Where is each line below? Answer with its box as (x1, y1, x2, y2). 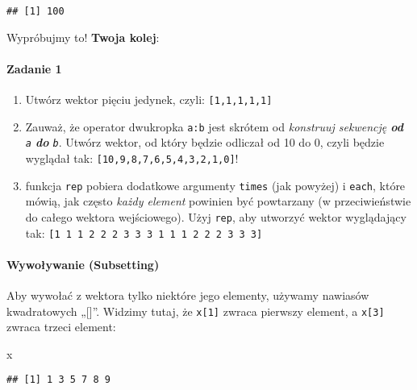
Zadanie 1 (6, 60, 62, 77)
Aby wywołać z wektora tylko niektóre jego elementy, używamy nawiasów (6, 287, 369, 304)
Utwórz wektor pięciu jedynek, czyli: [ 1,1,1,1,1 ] (25, 91, 273, 108)
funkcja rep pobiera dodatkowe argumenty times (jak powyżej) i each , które (25, 176, 406, 193)
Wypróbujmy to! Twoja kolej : (6, 28, 160, 45)
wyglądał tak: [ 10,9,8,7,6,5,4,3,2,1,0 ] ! (25, 150, 239, 167)
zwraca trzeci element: (6, 318, 116, 335)
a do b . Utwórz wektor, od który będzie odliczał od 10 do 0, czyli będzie (25, 134, 385, 151)
